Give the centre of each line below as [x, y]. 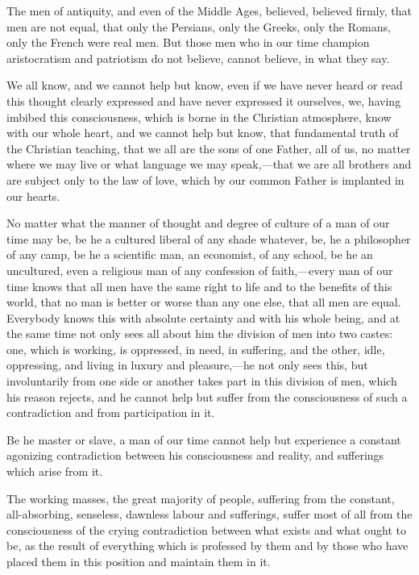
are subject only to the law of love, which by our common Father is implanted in [205, 179]
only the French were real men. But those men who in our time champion [188, 42]
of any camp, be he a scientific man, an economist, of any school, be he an [190, 254]
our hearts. [33, 196]
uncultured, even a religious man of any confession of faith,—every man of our [200, 270]
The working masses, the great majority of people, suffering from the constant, [201, 498]
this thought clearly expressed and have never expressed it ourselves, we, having [204, 100]
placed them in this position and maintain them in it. [139, 561]
